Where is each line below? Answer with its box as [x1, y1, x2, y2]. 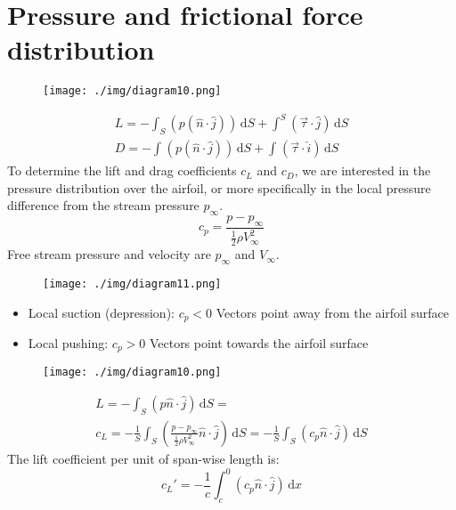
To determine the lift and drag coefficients [7, 161, 237, 180]
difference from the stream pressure [7, 196, 199, 215]
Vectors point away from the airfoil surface [216, 303, 450, 321]
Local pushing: [28, 334, 109, 352]
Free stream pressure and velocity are [7, 245, 211, 263]
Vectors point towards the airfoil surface [149, 334, 369, 352]
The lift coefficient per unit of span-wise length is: [7, 449, 280, 467]
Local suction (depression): [28, 303, 175, 321]
